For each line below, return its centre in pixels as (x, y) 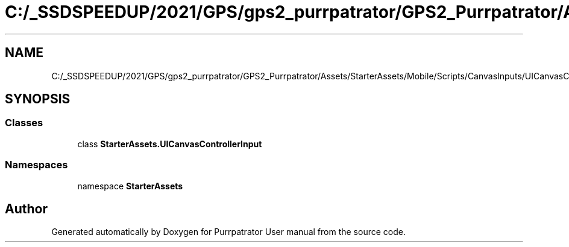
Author (26, 209)
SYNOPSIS (38, 99)
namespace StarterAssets (130, 186)
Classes (24, 123)
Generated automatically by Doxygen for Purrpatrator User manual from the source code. (228, 232)
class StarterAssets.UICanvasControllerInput (170, 144)
